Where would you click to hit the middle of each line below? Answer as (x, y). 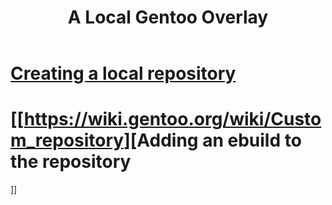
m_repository (67, 140)
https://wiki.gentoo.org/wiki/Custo (172, 119)
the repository (71, 162)
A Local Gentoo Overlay (168, 17)
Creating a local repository (123, 73)
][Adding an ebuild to (212, 140)
